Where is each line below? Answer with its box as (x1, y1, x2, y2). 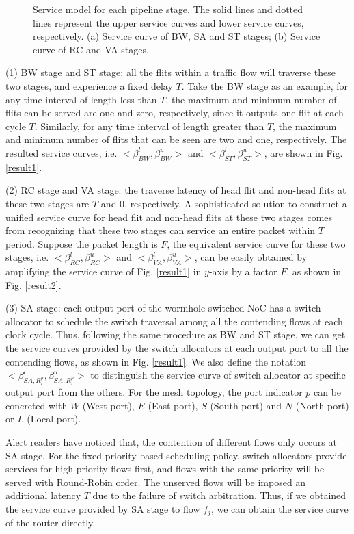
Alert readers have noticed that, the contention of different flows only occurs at (5, 435, 337, 449)
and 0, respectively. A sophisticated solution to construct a (100, 196, 347, 210)
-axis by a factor (208, 264, 277, 279)
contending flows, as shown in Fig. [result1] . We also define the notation (5, 354, 307, 368)
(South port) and (210, 398, 282, 412)
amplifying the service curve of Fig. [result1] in (5, 264, 202, 279)
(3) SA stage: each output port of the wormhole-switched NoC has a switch (5, 301, 321, 315)
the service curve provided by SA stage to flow (5, 502, 200, 516)
